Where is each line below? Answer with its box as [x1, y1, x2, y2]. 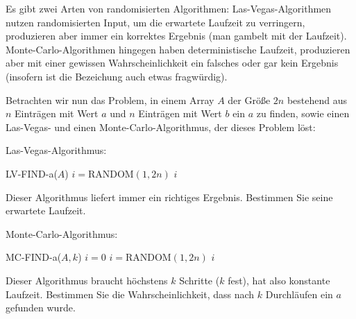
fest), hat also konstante [228, 273, 330, 287]
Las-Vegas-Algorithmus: [6, 143, 107, 157]
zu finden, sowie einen [256, 106, 350, 121]
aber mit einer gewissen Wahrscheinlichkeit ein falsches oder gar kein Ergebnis [6, 55, 339, 70]
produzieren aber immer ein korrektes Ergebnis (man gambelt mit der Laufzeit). [6, 28, 347, 43]
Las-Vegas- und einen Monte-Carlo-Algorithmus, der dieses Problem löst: [6, 119, 316, 134]
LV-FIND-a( [6, 166, 58, 180]
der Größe [228, 92, 271, 107]
